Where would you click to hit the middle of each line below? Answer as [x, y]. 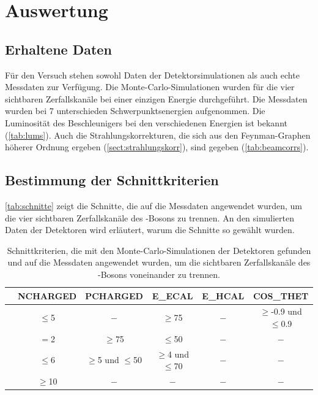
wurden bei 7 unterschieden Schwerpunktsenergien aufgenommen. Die [135, 111]
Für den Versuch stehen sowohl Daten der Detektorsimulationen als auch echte [152, 75]
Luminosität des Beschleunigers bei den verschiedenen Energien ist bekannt [146, 122]
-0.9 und [287, 311]
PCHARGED [114, 295]
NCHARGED [47, 295]
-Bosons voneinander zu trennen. [159, 274]
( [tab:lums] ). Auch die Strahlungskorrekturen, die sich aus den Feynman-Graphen [158, 135]
